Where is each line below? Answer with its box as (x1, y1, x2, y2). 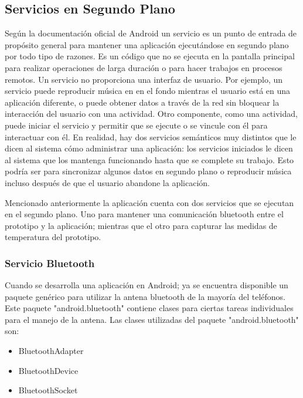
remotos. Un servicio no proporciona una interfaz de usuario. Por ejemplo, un (5, 73, 283, 85)
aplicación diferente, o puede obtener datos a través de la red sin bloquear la (5, 96, 280, 108)
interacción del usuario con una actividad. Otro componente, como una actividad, (5, 107, 298, 120)
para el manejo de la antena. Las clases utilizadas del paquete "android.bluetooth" (5, 313, 299, 325)
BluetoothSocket (18, 384, 78, 396)
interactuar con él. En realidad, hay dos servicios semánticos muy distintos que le (5, 130, 297, 143)
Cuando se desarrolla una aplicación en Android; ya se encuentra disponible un (5, 279, 288, 291)
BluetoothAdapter (18, 345, 84, 357)
